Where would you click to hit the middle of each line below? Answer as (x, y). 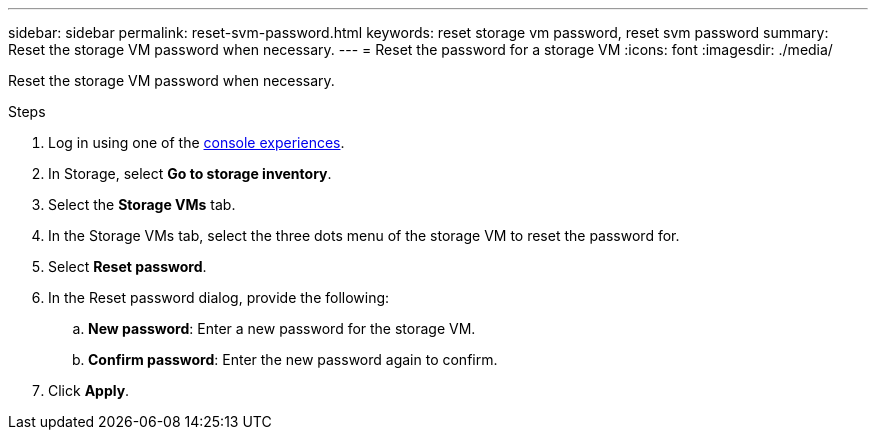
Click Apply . (89, 390)
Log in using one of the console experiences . (196, 142)
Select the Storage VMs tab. (142, 204)
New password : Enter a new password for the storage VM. (282, 328)
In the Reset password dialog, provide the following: (219, 297)
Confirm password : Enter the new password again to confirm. (293, 359)
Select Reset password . (127, 266)
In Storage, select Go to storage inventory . (190, 173)
